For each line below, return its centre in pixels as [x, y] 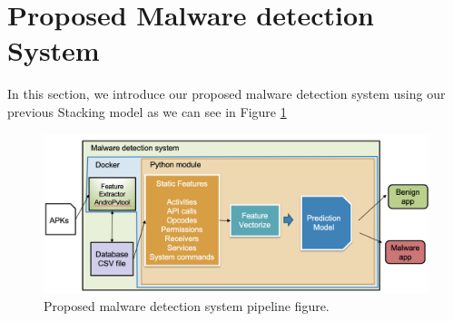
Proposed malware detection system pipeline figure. [187, 305]
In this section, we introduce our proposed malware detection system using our [226, 94]
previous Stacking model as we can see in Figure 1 [147, 111]
